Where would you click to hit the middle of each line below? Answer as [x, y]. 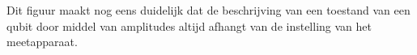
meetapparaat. [42, 42]
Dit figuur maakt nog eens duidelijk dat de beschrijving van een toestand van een [208, 10]
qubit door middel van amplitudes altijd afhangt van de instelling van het [189, 25]
